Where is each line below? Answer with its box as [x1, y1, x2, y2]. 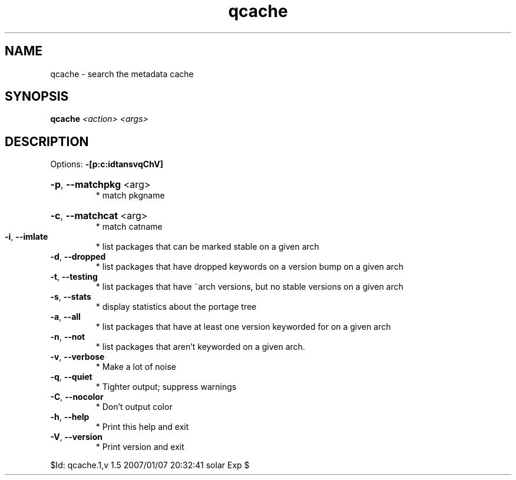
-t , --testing [50, 272, 98, 282]
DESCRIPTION [5, 134, 89, 149]
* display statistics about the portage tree [95, 302, 257, 312]
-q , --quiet [50, 372, 92, 382]
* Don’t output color [95, 402, 173, 412]
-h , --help [50, 412, 90, 422]
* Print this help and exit [95, 422, 189, 432]
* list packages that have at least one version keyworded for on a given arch [95, 322, 391, 332]
